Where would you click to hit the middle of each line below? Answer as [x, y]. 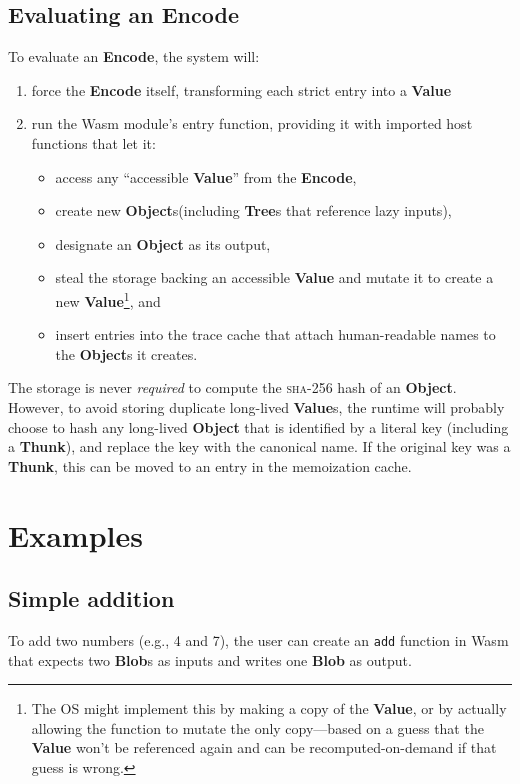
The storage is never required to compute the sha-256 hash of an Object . [232, 387]
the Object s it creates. [126, 353]
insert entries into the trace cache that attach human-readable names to [275, 334]
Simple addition [91, 598]
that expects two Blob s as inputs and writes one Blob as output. [210, 659]
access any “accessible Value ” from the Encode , [206, 176]
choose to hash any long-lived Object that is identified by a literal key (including [258, 426]
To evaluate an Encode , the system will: [134, 56]
